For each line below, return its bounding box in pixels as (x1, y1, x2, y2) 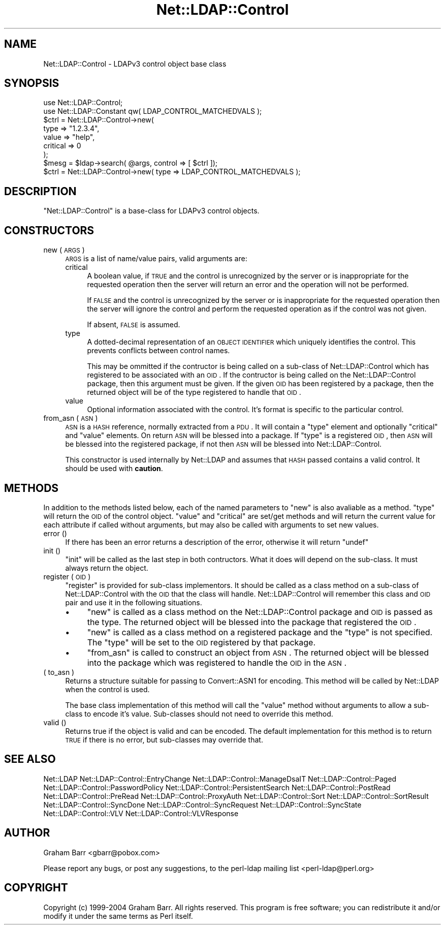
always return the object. (65, 563, 148, 572)
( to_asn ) (43, 667, 75, 676)
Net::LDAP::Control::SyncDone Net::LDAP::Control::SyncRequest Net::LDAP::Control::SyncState (43, 800, 362, 809)
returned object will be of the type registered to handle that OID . (87, 388, 301, 397)
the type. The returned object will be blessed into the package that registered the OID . (87, 616, 417, 627)
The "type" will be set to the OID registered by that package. (87, 637, 316, 647)
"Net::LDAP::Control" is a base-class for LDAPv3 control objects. (43, 206, 260, 215)
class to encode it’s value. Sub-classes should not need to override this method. (65, 709, 333, 718)
